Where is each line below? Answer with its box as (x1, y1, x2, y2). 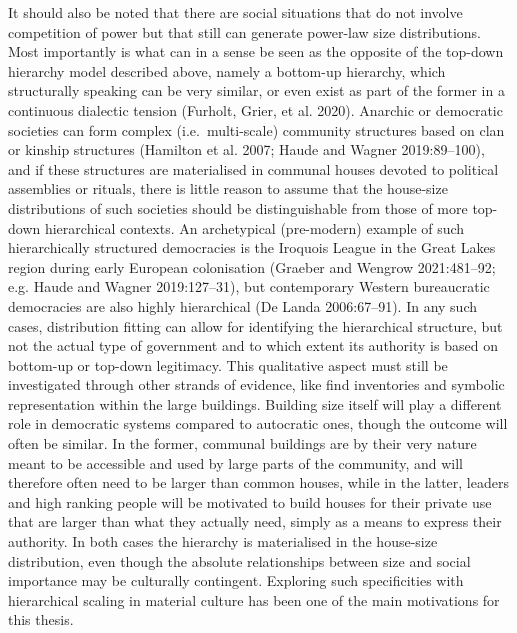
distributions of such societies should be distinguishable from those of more (8, 197, 468, 218)
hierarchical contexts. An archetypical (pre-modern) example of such (44, 217, 465, 238)
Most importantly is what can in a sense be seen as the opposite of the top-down (8, 41, 504, 62)
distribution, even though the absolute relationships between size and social (8, 550, 471, 571)
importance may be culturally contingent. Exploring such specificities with (8, 570, 464, 591)
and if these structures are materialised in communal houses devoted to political (8, 158, 499, 179)
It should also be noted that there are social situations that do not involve (8, 2, 463, 22)
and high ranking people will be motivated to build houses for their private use (8, 491, 492, 512)
